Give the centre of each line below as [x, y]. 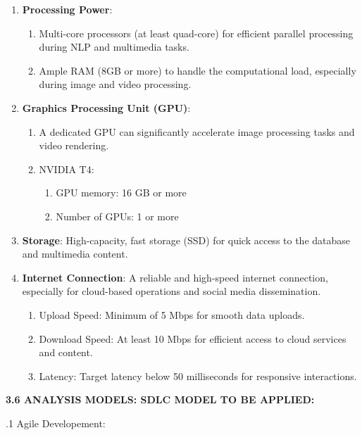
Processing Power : [67, 9]
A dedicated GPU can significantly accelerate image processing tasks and [197, 131]
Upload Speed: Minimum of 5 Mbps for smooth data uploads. [172, 314]
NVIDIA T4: [67, 169]
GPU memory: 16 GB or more [121, 193]
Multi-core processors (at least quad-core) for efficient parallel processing [196, 33]
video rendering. [74, 145]
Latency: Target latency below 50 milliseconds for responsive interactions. [198, 376]
